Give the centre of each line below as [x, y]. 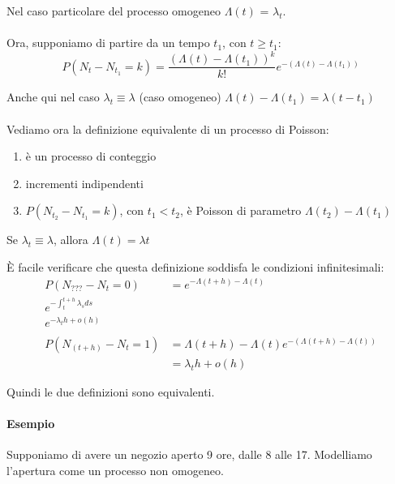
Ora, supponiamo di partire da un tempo [108, 43]
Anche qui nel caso [53, 97]
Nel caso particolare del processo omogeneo [114, 11]
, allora [71, 240]
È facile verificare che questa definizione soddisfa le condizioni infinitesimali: [195, 266]
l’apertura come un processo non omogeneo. [115, 470]
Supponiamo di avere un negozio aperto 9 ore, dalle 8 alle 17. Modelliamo [189, 454]
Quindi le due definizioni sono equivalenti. [111, 391]
